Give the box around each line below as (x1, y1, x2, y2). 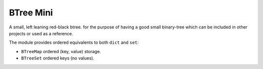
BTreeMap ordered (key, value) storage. (21, 48, 101, 54)
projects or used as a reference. (9, 30, 74, 36)
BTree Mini (9, 7, 53, 18)
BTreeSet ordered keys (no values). (21, 55, 94, 61)
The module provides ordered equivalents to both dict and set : (9, 40, 139, 45)
